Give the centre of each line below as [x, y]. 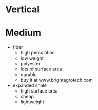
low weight [32, 58]
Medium [23, 33]
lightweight [32, 102]
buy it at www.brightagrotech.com [57, 80]
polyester [31, 64]
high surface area [39, 91]
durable [28, 75]
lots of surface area [41, 69]
